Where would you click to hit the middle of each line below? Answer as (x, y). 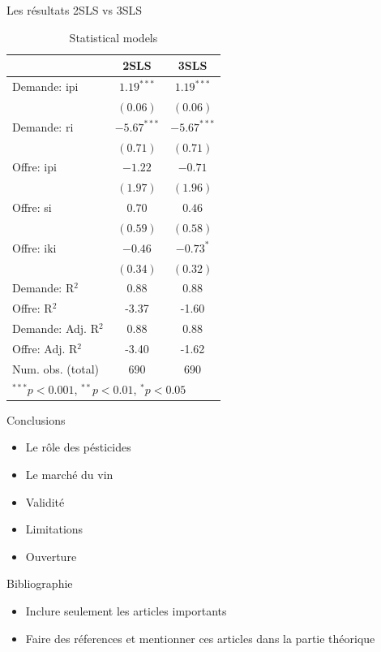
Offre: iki (34, 247)
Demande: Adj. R (56, 328)
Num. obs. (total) (56, 368)
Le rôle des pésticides (78, 447)
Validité (45, 501)
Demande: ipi (45, 86)
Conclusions (36, 419)
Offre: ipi (34, 167)
